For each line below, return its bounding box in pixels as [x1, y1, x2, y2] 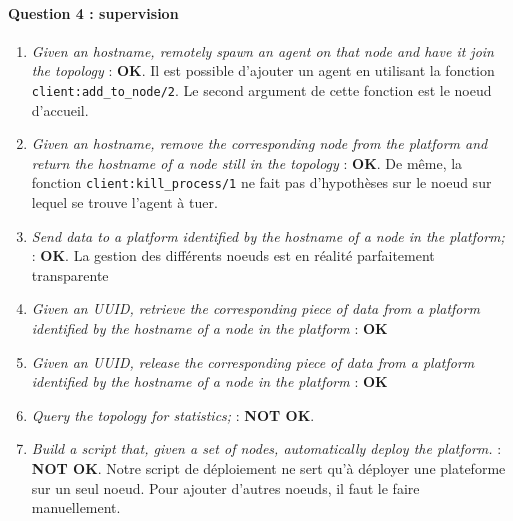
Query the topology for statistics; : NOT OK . [31, 404, 315, 425]
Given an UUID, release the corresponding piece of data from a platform [31, 351, 475, 372]
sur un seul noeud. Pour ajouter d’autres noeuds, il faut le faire [31, 477, 420, 498]
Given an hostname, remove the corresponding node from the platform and [31, 133, 488, 154]
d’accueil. [31, 99, 89, 120]
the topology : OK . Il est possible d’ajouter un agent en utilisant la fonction [31, 60, 495, 81]
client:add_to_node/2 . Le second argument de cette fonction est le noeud [31, 79, 492, 100]
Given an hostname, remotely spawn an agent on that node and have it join [31, 40, 494, 61]
